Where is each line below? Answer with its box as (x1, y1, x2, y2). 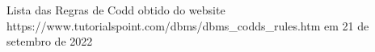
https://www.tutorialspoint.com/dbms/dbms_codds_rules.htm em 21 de (6, 17, 369, 34)
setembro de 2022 (6, 33, 93, 50)
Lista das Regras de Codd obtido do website (6, 2, 225, 18)
